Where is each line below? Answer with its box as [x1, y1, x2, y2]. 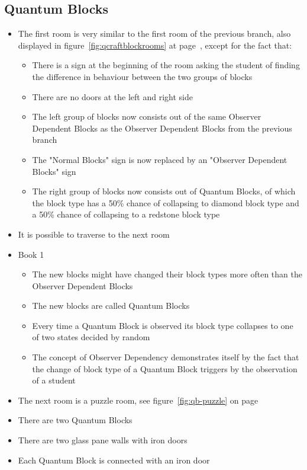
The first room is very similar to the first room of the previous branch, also [18, 27, 291, 40]
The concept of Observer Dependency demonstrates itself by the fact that [32, 351, 299, 363]
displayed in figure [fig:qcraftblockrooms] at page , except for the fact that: [18, 39, 292, 51]
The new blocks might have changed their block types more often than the [32, 268, 302, 280]
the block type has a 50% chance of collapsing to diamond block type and [32, 196, 299, 209]
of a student [32, 374, 76, 386]
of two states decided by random [32, 331, 150, 343]
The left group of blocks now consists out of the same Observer [32, 110, 261, 123]
